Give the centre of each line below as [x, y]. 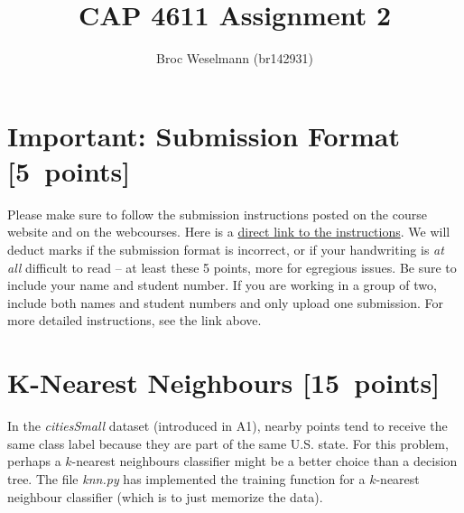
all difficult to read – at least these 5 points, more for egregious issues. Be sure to [232, 267]
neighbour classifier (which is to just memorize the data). [165, 496]
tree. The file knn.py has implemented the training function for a [186, 478]
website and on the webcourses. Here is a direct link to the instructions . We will [229, 232]
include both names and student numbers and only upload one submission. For [226, 302]
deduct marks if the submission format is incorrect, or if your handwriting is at [226, 250]
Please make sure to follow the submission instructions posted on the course [217, 214]
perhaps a [34, 461]
